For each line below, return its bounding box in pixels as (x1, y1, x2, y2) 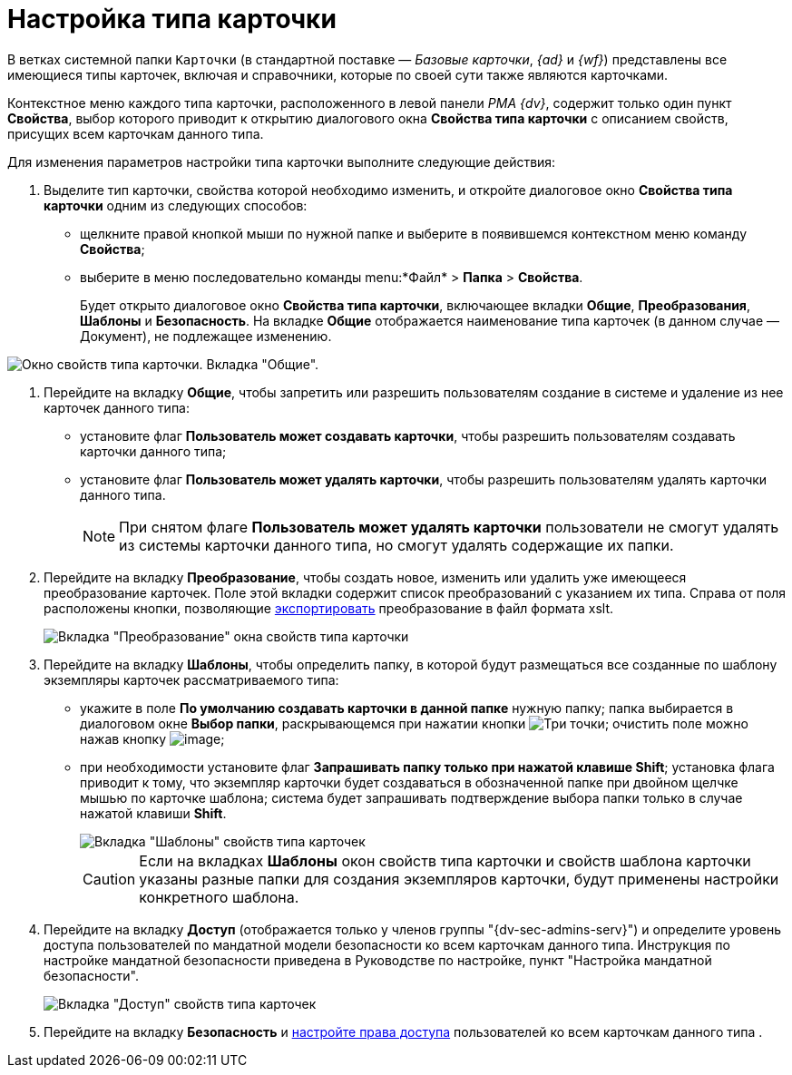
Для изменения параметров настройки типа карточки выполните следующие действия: (7, 153, 556, 170)
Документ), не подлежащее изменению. (80, 327, 332, 344)
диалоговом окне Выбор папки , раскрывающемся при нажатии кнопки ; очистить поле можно (80, 715, 748, 731)
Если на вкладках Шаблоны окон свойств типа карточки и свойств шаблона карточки (139, 851, 751, 870)
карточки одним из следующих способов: (44, 197, 308, 213)
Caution (83, 869, 136, 888)
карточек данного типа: (44, 399, 191, 415)
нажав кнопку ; (80, 730, 225, 747)
